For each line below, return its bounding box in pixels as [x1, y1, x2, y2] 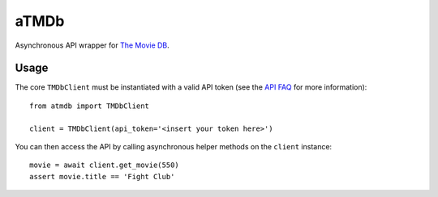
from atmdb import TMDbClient [29, 101, 150, 111]
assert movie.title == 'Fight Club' [29, 172, 175, 181]
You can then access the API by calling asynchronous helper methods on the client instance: [15, 142, 333, 152]
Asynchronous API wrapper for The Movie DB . [15, 40, 170, 50]
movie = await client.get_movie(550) [29, 161, 180, 170]
